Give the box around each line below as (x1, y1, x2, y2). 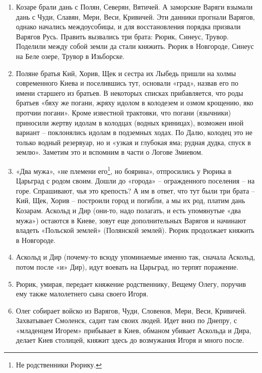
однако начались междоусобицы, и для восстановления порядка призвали (16, 21, 241, 32)
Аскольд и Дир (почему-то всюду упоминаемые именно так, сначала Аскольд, (16, 252, 255, 262)
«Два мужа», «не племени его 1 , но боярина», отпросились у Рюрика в (16, 164, 232, 176)
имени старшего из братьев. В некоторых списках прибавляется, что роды (16, 87, 243, 98)
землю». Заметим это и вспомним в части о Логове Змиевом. (16, 147, 203, 157)
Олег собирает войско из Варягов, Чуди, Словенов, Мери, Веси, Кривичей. (16, 305, 247, 316)
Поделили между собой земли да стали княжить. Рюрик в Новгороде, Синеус (16, 41, 254, 51)
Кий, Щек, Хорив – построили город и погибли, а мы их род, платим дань (16, 195, 245, 206)
